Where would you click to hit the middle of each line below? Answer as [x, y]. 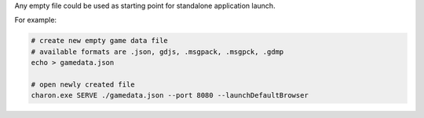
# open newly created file [83, 84]
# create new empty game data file [99, 41]
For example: [36, 20]
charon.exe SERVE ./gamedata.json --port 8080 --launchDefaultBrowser [170, 95]
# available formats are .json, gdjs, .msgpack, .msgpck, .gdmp [157, 52]
